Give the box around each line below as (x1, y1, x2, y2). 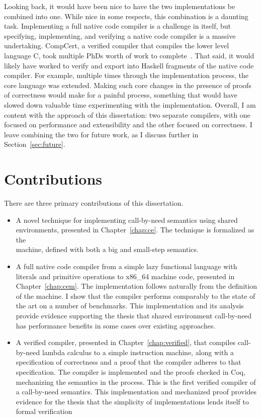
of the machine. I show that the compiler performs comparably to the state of (16, 290, 255, 301)
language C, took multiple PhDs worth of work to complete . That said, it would (4, 50, 254, 60)
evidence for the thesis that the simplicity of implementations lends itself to (16, 396, 249, 406)
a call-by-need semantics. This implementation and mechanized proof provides (16, 386, 257, 397)
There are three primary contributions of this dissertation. (4, 198, 184, 208)
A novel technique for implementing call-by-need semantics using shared (16, 214, 238, 225)
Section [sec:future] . (4, 139, 65, 149)
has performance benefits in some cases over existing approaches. (16, 320, 216, 330)
